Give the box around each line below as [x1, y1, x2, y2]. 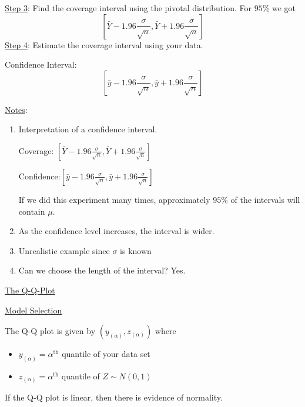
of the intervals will [230, 193, 300, 205]
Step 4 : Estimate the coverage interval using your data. [5, 38, 203, 51]
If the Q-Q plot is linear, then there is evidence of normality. [5, 391, 223, 403]
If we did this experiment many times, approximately [18, 193, 210, 205]
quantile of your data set [62, 348, 150, 360]
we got [272, 2, 296, 14]
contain [18, 205, 45, 217]
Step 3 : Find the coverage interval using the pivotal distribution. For [5, 2, 252, 14]
